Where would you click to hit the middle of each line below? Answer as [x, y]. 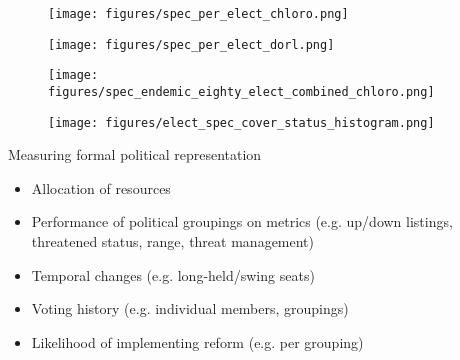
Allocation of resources [101, 187]
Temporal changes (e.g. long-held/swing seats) [173, 274]
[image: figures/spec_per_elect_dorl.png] [191, 44]
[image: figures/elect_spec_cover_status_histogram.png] [241, 122]
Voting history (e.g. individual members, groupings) [190, 308]
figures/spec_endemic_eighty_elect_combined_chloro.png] [241, 91]
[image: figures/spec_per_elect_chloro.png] [198, 14]
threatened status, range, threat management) [173, 241]
